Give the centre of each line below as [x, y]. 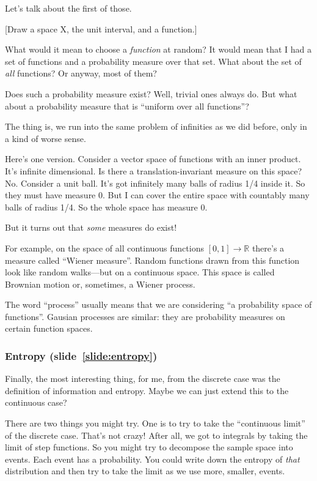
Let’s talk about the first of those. [68, 8]
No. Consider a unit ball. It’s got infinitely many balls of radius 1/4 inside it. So [155, 183]
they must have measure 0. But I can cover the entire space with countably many [157, 195]
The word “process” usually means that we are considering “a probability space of [158, 304]
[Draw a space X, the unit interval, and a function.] [101, 28]
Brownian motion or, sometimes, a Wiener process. [100, 284]
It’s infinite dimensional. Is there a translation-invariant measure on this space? [154, 170]
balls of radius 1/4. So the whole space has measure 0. [106, 207]
